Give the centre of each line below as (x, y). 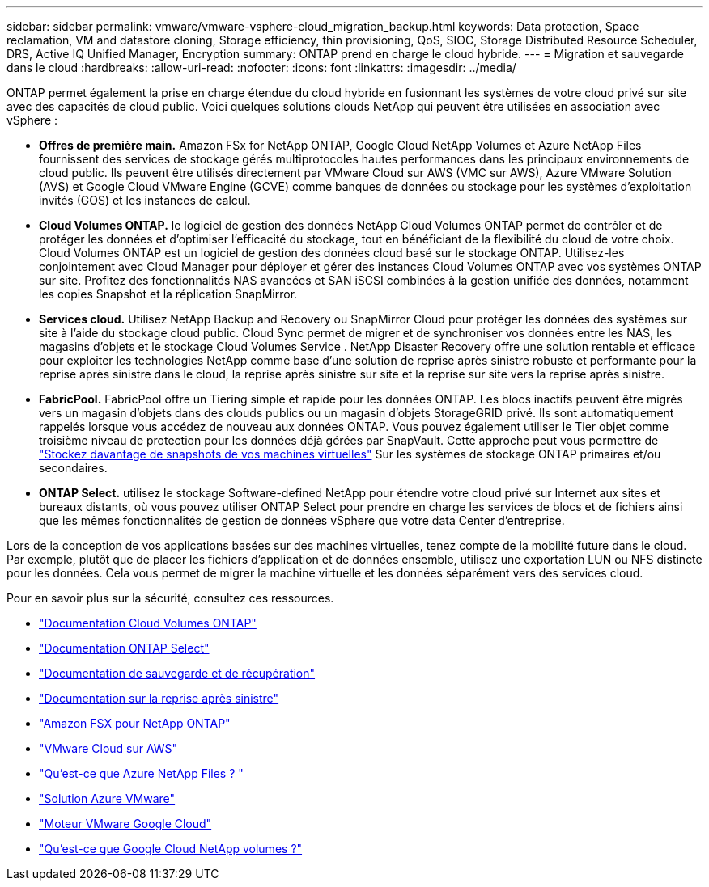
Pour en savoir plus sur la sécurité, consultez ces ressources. (170, 598)
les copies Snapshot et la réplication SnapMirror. (168, 294)
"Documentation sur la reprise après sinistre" (159, 698)
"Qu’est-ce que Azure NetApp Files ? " (141, 773)
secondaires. (73, 468)
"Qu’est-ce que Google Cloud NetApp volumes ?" (171, 849)
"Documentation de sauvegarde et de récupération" (177, 673)
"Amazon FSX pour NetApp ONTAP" (135, 723)
